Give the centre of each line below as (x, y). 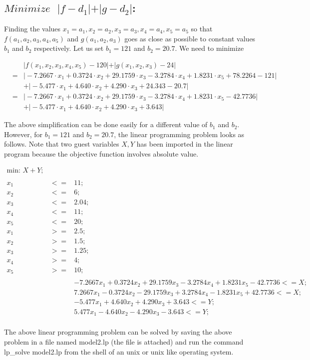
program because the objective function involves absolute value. (101, 153)
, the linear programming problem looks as (179, 134)
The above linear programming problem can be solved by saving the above (118, 332)
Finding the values (32, 29)
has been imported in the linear (185, 144)
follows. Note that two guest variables (62, 144)
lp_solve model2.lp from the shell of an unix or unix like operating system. (119, 351)
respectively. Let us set (69, 48)
